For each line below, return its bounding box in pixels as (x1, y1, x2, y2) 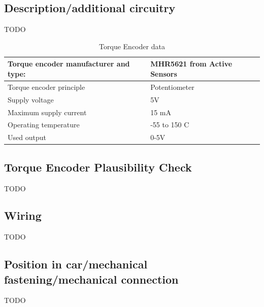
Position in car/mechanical (4, 256, 148, 272)
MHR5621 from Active (150, 58, 233, 69)
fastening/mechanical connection (4, 271, 179, 287)
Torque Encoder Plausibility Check (4, 159, 192, 175)
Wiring (4, 208, 42, 223)
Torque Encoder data (99, 41, 165, 51)
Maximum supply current (8, 107, 87, 117)
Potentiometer (150, 81, 194, 92)
